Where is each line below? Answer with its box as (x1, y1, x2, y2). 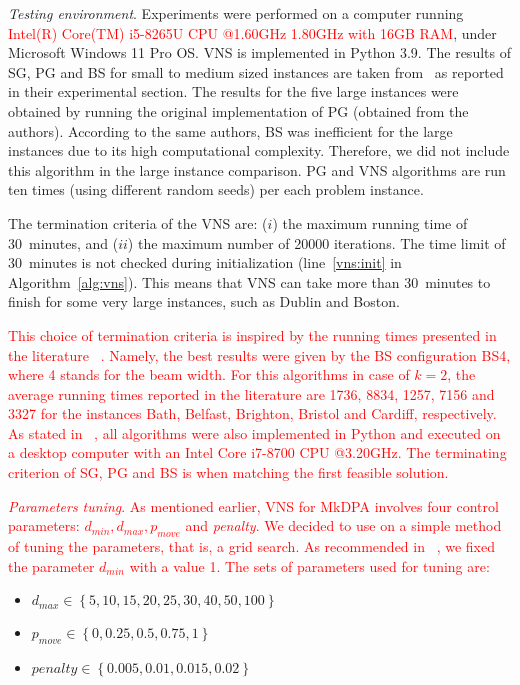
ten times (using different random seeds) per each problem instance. (8, 179, 424, 200)
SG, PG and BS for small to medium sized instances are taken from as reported (8, 61, 504, 82)
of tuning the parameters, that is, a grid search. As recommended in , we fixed (8, 536, 495, 557)
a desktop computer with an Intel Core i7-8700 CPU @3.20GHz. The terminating (8, 442, 507, 463)
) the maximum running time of (272, 212, 468, 233)
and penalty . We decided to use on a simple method (185, 515, 502, 536)
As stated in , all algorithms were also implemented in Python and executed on (8, 422, 501, 443)
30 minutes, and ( (8, 232, 119, 253)
